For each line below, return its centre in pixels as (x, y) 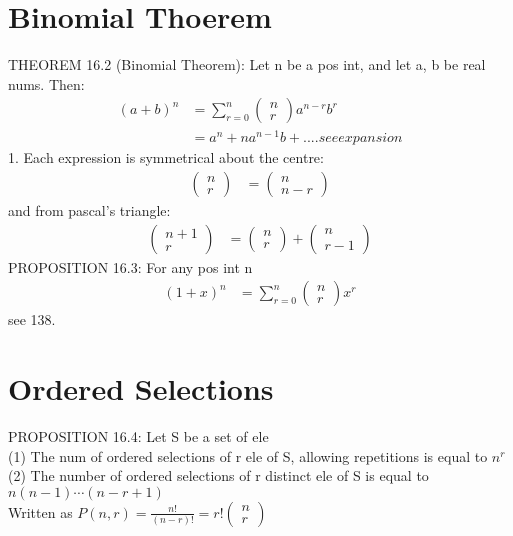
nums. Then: (46, 83)
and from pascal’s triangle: (89, 210)
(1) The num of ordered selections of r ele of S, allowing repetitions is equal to (248, 455)
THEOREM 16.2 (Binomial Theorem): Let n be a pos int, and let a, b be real (247, 64)
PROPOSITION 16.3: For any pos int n (130, 266)
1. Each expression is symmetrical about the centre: (166, 157)
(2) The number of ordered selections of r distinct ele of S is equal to (218, 475)
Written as (40, 511)
